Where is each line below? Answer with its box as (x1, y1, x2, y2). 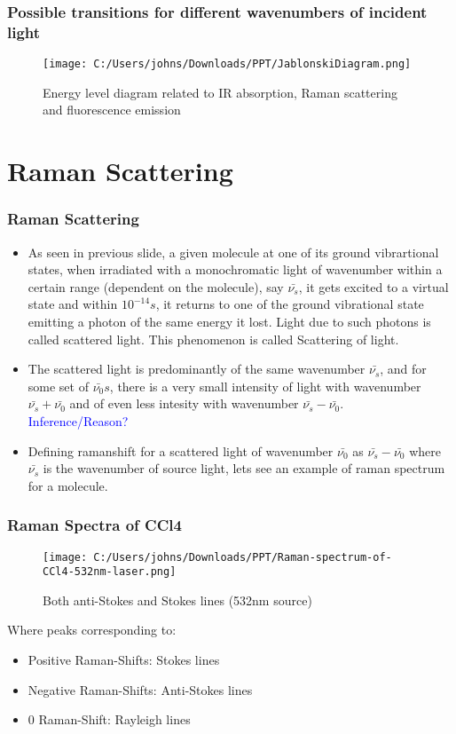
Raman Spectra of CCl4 (7, 514, 182, 536)
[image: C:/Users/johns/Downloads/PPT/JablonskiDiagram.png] (43, 58, 412, 71)
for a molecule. (28, 476, 108, 494)
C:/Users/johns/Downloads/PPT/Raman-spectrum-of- (93, 550, 392, 564)
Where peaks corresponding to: (7, 620, 177, 639)
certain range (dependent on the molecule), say (28, 277, 284, 296)
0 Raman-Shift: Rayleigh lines (28, 710, 191, 729)
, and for (380, 359, 427, 378)
